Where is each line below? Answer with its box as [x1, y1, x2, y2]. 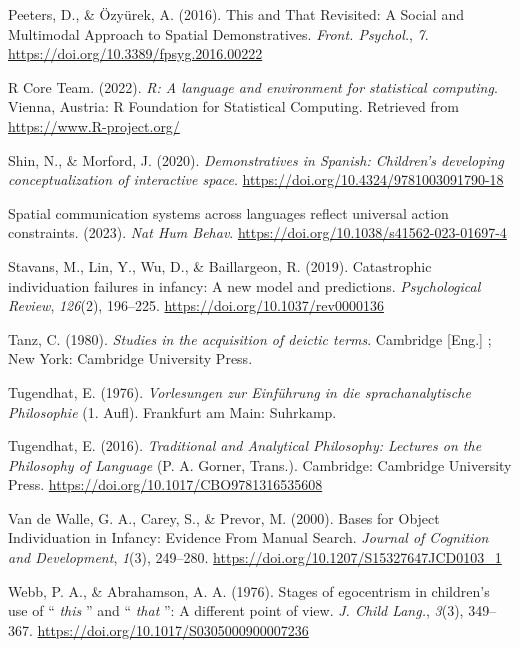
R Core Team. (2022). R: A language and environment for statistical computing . [8, 76, 498, 97]
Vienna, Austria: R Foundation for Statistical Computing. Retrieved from [8, 96, 459, 117]
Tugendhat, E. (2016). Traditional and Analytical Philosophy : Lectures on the [8, 435, 482, 456]
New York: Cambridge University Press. [8, 348, 253, 369]
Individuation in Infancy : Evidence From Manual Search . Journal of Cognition [8, 527, 489, 548]
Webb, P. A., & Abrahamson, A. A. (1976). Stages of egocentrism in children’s [8, 580, 490, 601]
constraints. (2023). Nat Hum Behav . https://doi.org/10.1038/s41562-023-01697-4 [8, 222, 507, 243]
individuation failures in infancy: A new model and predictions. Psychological [8, 275, 481, 296]
